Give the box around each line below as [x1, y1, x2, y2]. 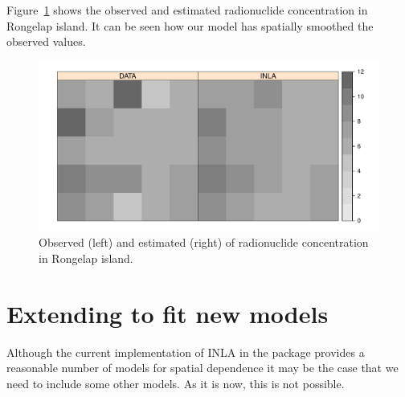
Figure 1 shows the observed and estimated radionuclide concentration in [6, 2, 368, 18]
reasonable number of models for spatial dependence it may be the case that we [6, 359, 399, 376]
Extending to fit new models [6, 297, 329, 329]
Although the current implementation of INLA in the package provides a [6, 343, 365, 360]
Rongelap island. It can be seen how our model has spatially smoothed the [6, 17, 374, 34]
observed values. [6, 33, 86, 50]
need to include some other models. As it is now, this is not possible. [6, 374, 345, 391]
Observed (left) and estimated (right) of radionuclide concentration [39, 234, 369, 251]
